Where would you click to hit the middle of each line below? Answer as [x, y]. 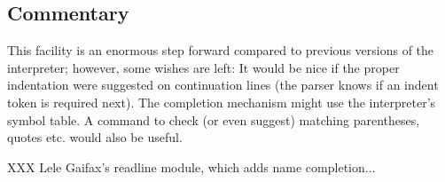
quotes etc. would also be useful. [95, 137]
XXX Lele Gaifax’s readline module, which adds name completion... [191, 166]
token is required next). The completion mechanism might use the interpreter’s [222, 102]
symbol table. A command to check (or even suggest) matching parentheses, [214, 119]
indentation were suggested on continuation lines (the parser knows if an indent [223, 85]
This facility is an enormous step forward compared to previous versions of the [221, 50]
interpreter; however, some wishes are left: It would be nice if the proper [203, 67]
